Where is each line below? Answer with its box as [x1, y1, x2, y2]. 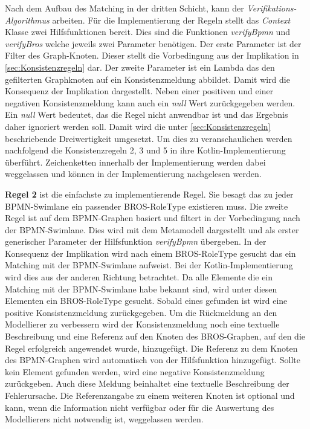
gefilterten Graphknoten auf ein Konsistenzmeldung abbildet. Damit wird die [5, 73, 290, 85]
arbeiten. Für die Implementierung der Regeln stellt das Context [52, 13, 291, 26]
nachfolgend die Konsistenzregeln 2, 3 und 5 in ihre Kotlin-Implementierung [5, 144, 286, 156]
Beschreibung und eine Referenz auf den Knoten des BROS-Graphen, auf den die [5, 330, 305, 343]
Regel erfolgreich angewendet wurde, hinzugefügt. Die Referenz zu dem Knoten [5, 341, 298, 354]
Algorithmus [5, 13, 50, 26]
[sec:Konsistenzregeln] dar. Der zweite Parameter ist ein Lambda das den [5, 60, 275, 73]
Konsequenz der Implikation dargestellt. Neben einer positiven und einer [5, 85, 274, 97]
